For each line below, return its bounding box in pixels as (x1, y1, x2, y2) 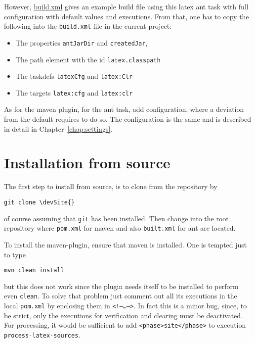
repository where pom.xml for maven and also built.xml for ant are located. (4, 223, 236, 233)
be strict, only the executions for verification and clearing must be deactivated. (4, 310, 243, 320)
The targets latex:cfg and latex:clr (15, 87, 133, 98)
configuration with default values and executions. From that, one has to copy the (4, 11, 249, 21)
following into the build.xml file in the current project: (4, 21, 172, 31)
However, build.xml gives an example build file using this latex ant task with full (4, 1, 249, 11)
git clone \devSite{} (4, 198, 75, 206)
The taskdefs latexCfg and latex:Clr (15, 71, 133, 81)
